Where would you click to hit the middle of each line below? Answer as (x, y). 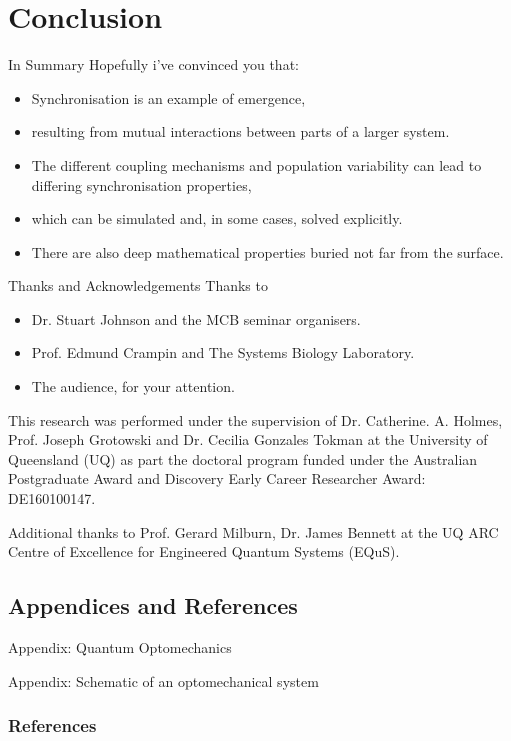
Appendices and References (153, 605)
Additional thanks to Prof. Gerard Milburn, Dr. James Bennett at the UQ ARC (253, 531)
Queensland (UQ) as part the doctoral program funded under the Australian (243, 458)
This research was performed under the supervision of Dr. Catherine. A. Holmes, (255, 419)
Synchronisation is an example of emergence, (168, 97)
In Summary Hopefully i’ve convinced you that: (153, 64)
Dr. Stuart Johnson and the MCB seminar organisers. (196, 318)
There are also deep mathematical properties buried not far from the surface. (267, 251)
